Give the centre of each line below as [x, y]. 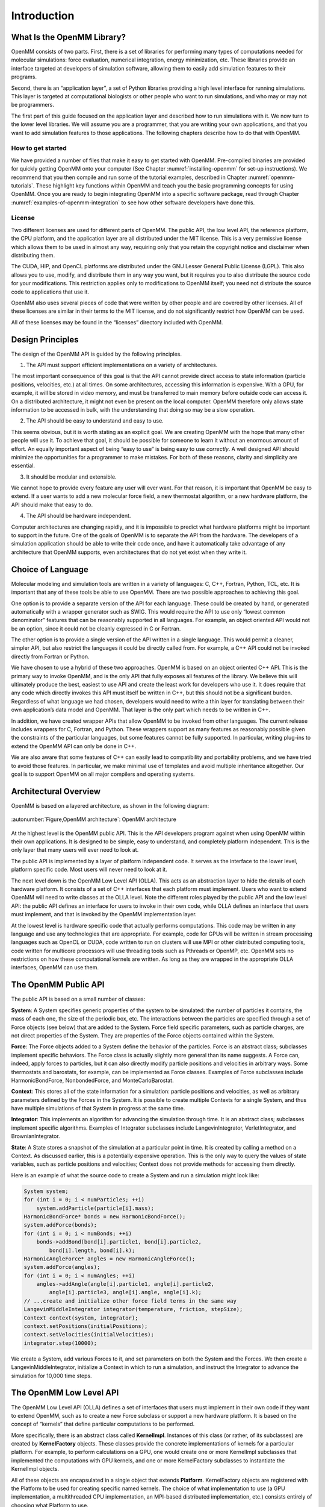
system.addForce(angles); [62, 1267]
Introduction [43, 16]
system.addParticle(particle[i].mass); [95, 1208]
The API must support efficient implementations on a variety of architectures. [122, 365]
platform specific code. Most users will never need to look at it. [89, 870]
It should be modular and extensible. [71, 477]
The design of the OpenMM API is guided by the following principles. [97, 354]
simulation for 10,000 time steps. [52, 1376]
